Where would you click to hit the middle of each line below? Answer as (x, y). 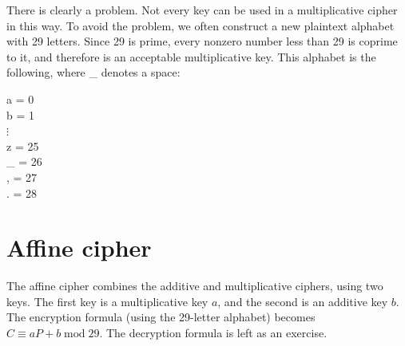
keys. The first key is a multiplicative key (107, 301)
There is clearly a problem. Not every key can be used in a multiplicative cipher (202, 10)
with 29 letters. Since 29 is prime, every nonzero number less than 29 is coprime (202, 41)
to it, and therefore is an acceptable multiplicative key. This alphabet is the (191, 56)
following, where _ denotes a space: (93, 72)
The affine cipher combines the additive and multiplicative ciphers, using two (195, 286)
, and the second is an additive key (303, 301)
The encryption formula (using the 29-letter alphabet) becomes (161, 317)
